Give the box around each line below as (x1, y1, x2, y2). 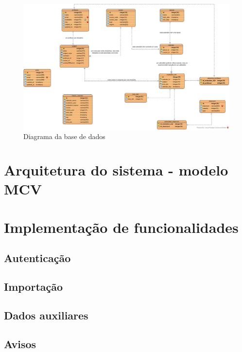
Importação (4, 279, 63, 294)
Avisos (4, 336, 36, 351)
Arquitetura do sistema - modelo (4, 160, 228, 180)
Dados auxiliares (4, 307, 88, 322)
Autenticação (4, 250, 71, 265)
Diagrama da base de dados (23, 131, 105, 141)
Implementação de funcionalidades (4, 217, 239, 237)
